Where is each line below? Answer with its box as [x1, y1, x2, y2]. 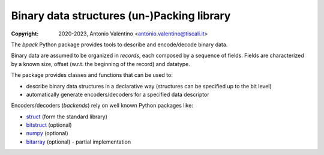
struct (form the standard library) [26, 113, 108, 120]
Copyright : [11, 30, 39, 37]
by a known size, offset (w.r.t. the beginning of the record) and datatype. [11, 60, 190, 67]
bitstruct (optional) [26, 121, 72, 129]
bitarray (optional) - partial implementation [26, 138, 131, 145]
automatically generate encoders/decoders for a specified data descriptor [26, 91, 209, 98]
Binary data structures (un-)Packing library [11, 9, 231, 22]
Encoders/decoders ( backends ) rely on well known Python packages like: [11, 102, 193, 109]
